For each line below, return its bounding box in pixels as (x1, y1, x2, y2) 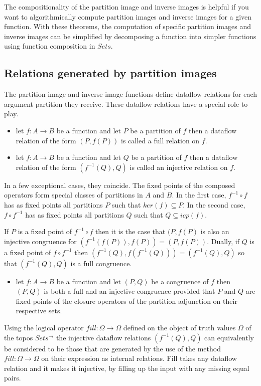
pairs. (4, 372, 21, 383)
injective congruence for (4, 236, 77, 246)
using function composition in (4, 41, 95, 51)
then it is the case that (95, 226, 166, 237)
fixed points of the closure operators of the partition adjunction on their (16, 295, 237, 306)
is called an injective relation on (129, 161, 228, 172)
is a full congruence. (70, 258, 132, 268)
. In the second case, (183, 199, 245, 210)
